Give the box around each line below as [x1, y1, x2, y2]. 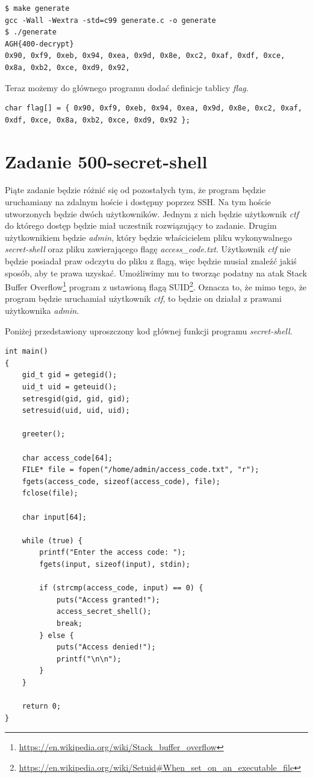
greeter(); [22, 430, 66, 439]
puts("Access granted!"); [56, 595, 160, 604]
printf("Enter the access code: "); [39, 548, 186, 557]
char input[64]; [22, 512, 87, 521]
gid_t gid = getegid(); [22, 371, 117, 380]
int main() [5, 347, 48, 356]
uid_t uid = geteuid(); [22, 383, 117, 392]
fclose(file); [22, 489, 78, 498]
